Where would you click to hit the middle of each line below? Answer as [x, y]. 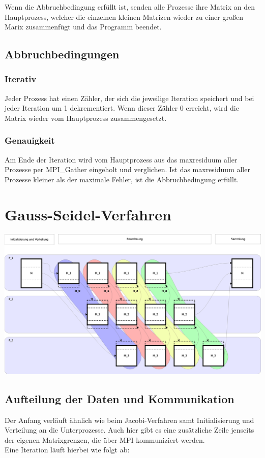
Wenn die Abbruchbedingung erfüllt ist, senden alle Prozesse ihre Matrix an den [130, 7]
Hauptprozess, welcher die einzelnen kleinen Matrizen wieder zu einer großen [124, 17]
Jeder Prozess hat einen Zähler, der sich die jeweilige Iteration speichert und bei [129, 98]
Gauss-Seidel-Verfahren [88, 214]
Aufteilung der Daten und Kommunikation [120, 398]
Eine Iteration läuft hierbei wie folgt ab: [67, 450]
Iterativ [21, 79]
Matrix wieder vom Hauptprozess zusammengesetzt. [86, 118]
